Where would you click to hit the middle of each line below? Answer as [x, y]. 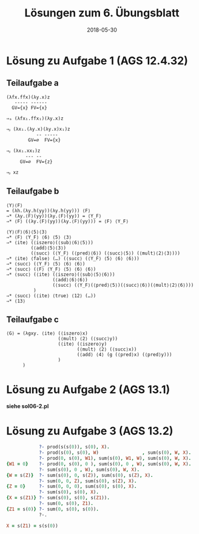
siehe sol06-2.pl [28, 406]
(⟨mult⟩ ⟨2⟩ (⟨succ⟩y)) [88, 339]
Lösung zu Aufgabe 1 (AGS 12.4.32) [97, 60]
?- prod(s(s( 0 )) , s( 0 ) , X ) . [74, 447]
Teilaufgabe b [33, 191]
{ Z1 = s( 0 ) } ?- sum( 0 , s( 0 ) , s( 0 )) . [52, 509]
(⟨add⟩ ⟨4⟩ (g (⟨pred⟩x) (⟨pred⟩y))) [124, 355]
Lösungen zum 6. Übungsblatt [102, 13]
